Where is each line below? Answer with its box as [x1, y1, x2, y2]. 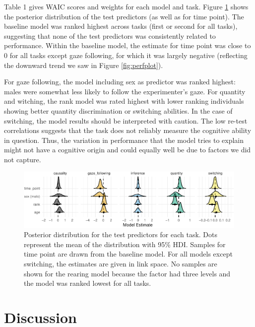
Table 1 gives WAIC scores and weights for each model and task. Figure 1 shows [4, 1, 249, 11]
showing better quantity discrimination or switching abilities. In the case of [4, 105, 233, 116]
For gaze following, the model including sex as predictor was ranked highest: [4, 76, 236, 87]
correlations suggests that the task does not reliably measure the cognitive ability [4, 125, 252, 135]
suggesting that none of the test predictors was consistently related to [4, 30, 216, 41]
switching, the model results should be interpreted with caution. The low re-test [4, 115, 248, 126]
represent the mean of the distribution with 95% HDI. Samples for [24, 239, 226, 249]
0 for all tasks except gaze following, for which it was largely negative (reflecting [4, 50, 248, 60]
